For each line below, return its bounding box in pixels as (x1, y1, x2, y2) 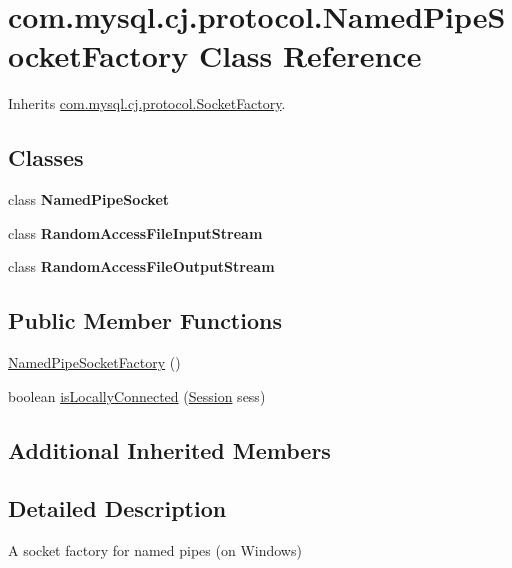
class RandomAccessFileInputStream (8, 222, 263, 243)
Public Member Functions (8, 305, 282, 336)
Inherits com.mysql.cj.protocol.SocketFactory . (8, 93, 286, 114)
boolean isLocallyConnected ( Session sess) (8, 385, 266, 406)
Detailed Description (8, 493, 227, 524)
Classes (8, 142, 84, 173)
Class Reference (198, 35, 422, 76)
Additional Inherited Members (8, 434, 331, 465)
